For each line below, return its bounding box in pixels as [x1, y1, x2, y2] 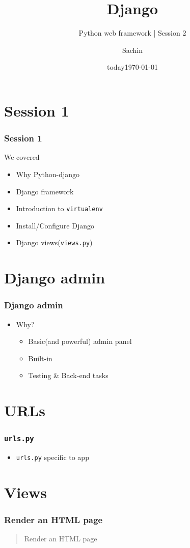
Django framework [16, 186, 74, 196]
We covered [4, 152, 40, 162]
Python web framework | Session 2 [78, 27, 186, 38]
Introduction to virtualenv [16, 203, 103, 214]
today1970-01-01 [107, 62, 158, 72]
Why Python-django [16, 168, 80, 179]
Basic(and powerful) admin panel [28, 336, 132, 347]
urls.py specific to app [16, 452, 89, 463]
